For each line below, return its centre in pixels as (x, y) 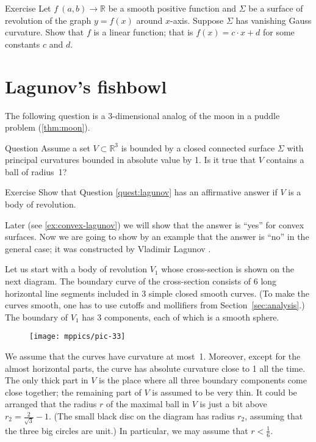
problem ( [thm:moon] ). (48, 127)
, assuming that (274, 416)
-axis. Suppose (197, 20)
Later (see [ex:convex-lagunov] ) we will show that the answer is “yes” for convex (155, 224)
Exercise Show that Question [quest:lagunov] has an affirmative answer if (141, 192)
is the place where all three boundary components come (203, 380)
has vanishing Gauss (274, 20)
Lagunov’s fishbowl (86, 86)
